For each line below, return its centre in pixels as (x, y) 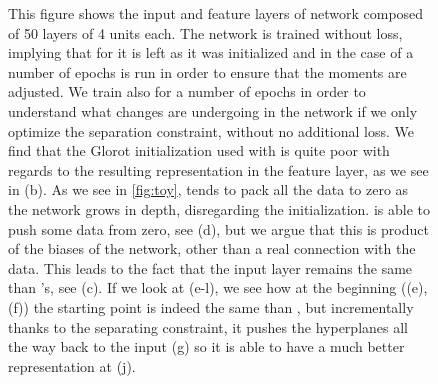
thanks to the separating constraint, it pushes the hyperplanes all (208, 326)
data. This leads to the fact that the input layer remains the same (210, 267)
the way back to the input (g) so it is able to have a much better (206, 346)
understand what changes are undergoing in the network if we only (213, 110)
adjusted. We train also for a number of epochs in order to (187, 91)
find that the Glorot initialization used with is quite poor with (199, 150)
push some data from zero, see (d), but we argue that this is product (218, 228)
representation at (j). (72, 365)
